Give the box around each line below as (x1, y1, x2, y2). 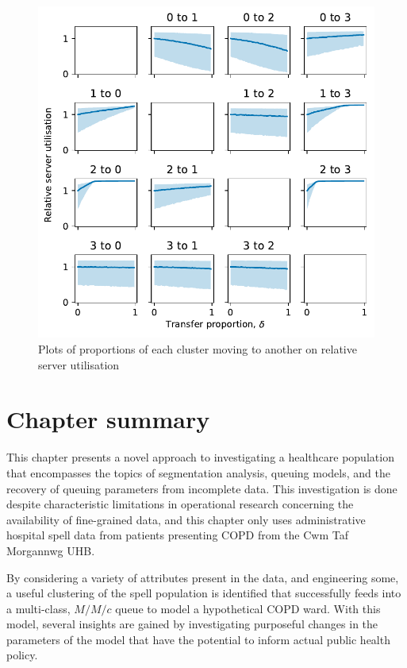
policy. (6, 647, 38, 663)
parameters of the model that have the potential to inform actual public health (6, 631, 390, 647)
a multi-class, (6, 600, 71, 616)
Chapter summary (6, 403, 210, 435)
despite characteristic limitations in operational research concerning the (6, 496, 354, 512)
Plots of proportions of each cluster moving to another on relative (38, 341, 357, 357)
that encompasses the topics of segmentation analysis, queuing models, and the (6, 464, 390, 481)
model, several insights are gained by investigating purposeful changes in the (6, 616, 378, 632)
